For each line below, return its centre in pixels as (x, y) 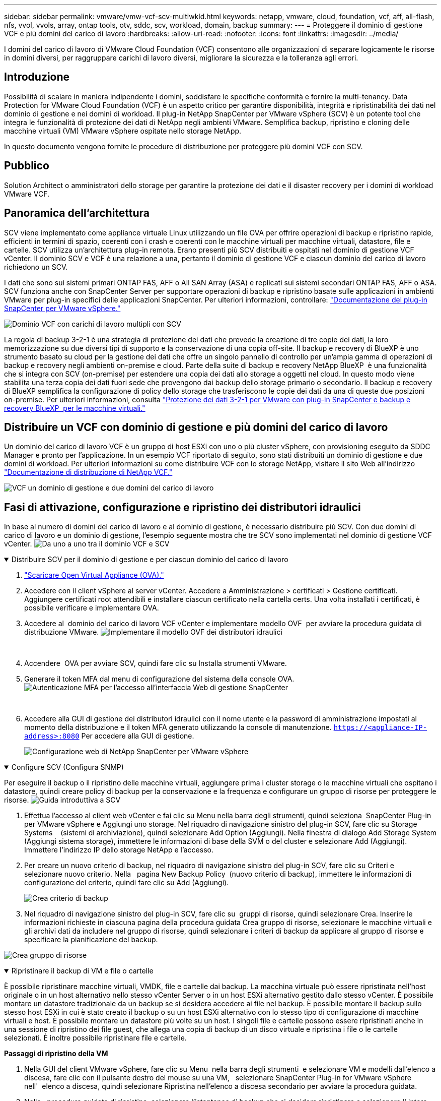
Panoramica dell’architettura (77, 213)
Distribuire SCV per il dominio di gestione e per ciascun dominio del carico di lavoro (150, 560)
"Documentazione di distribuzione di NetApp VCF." (88, 472)
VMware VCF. (27, 194)
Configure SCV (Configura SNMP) (67, 767)
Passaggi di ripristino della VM (56, 1054)
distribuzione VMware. (62, 632)
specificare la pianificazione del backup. (91, 940)
